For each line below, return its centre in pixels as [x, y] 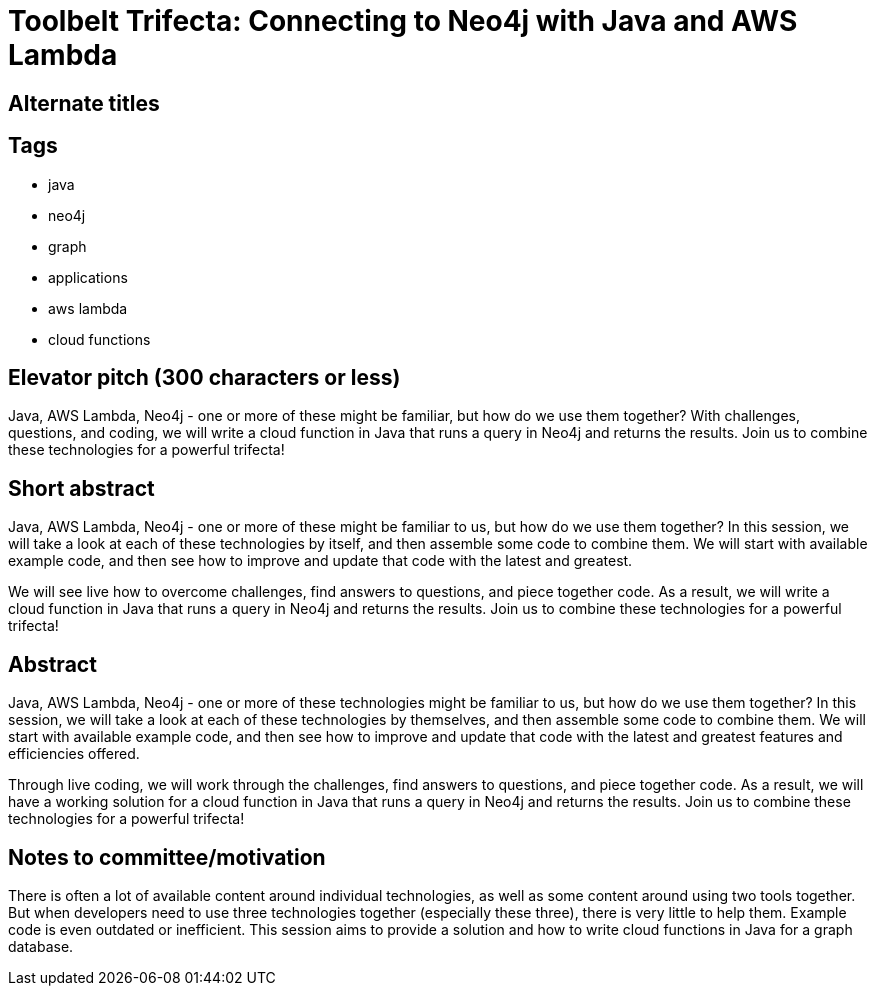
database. [41, 946]
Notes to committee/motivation [167, 857]
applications [88, 277]
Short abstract [81, 488]
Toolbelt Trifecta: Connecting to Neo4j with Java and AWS [403, 21]
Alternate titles [84, 103]
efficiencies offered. [74, 754]
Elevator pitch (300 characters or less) [204, 378]
